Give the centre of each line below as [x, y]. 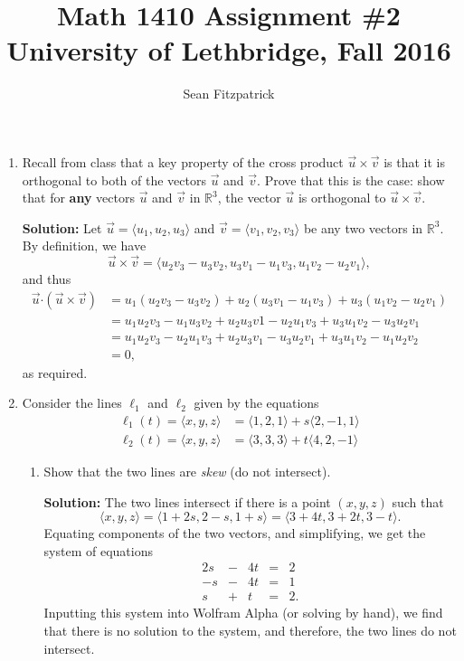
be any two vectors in [363, 227]
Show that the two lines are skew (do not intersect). [187, 471]
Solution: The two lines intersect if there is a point [187, 501]
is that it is [415, 161]
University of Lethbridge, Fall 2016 [229, 50]
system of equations [98, 550]
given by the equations [256, 403]
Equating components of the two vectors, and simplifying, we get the [235, 533]
